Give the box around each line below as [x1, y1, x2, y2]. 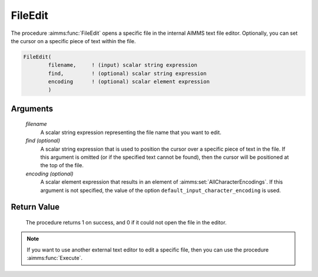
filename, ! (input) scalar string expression [48, 62, 197, 69]
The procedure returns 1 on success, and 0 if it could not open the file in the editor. [25, 219, 227, 226]
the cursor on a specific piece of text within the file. [11, 37, 136, 44]
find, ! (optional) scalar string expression [48, 70, 207, 77]
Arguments [11, 103, 54, 113]
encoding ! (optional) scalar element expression [48, 79, 210, 85]
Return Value [11, 202, 60, 212]
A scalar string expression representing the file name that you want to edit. [40, 129, 222, 136]
